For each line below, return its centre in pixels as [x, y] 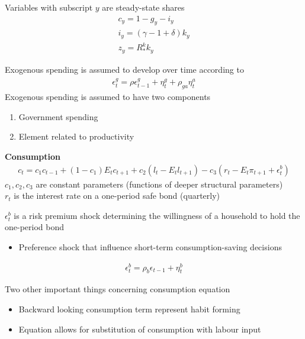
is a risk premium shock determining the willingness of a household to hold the [157, 215]
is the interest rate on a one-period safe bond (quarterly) [117, 196]
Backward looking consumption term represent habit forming [129, 309]
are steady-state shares [143, 7]
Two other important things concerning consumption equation [118, 289]
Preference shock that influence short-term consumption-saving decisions [150, 246]
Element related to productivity [76, 136]
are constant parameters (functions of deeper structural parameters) [159, 184]
